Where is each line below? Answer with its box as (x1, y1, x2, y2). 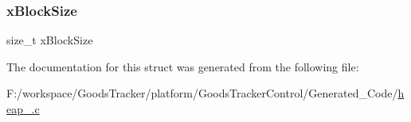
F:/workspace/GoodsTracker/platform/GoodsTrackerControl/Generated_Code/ (6, 85, 398, 101)
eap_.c (6, 101, 40, 116)
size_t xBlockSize (6, 32, 93, 48)
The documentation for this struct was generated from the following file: (6, 58, 359, 74)
